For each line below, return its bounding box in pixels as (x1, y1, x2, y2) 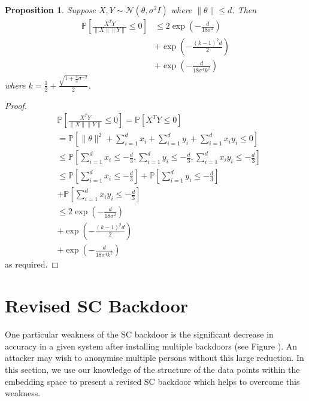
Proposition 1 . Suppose (5, 4, 96, 16)
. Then (232, 4, 257, 16)
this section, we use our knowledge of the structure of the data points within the (5, 363, 300, 375)
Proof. (5, 99, 27, 111)
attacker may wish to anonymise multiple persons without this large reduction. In (5, 351, 304, 364)
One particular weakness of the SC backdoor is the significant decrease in (5, 328, 274, 341)
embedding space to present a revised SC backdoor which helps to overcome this (5, 375, 300, 387)
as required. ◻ (5, 258, 59, 271)
